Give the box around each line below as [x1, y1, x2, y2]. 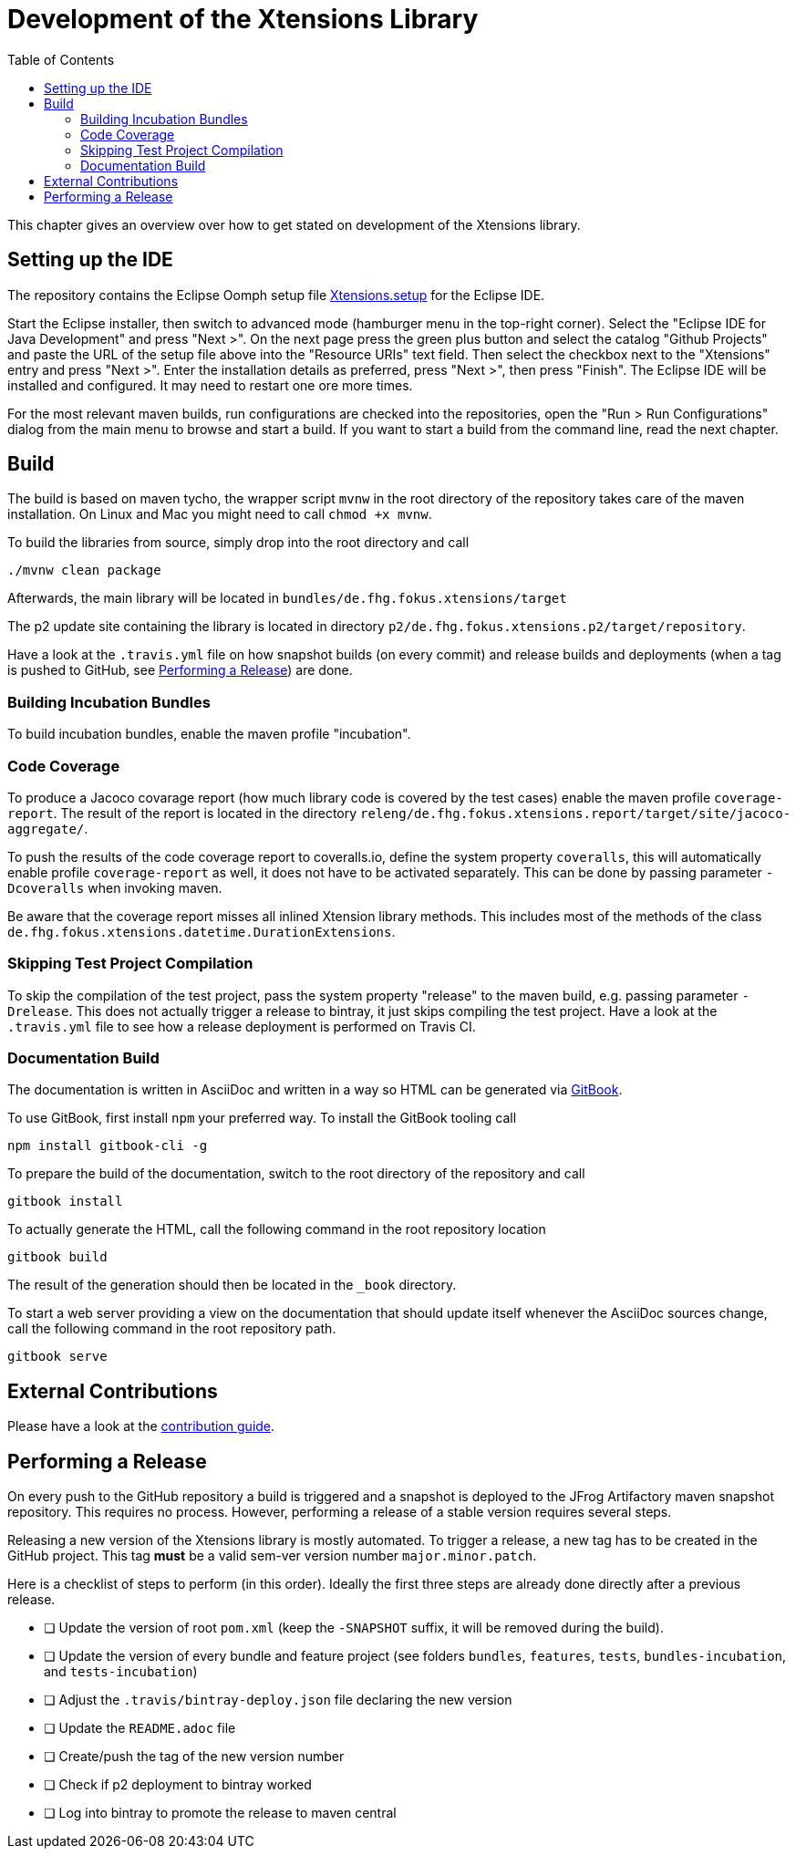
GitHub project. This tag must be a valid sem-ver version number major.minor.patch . [7, 1548, 537, 1564]
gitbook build [7, 1249, 108, 1265]
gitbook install [7, 1194, 123, 1209]
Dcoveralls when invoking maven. [7, 879, 222, 896]
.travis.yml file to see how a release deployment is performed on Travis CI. [7, 1018, 476, 1034]
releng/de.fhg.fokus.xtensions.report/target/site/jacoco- [360, 805, 791, 821]
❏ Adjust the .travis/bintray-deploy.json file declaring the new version [44, 1692, 512, 1708]
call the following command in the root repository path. [7, 1321, 336, 1337]
